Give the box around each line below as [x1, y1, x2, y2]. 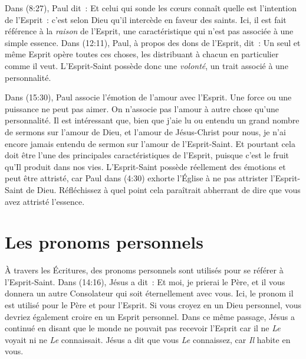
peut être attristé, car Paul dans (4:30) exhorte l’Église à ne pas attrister [5, 172, 268, 184]
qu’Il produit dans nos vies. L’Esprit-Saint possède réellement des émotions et [5, 160, 286, 172]
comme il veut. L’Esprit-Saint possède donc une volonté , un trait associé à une [5, 59, 288, 71]
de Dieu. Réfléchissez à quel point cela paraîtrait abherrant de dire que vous [26, 183, 301, 195]
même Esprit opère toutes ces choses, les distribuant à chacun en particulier [5, 48, 279, 60]
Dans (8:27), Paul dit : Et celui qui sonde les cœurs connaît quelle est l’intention [5, 2, 297, 14]
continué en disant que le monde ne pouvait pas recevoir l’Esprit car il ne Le [5, 322, 281, 334]
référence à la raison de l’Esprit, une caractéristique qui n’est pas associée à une [5, 25, 294, 37]
